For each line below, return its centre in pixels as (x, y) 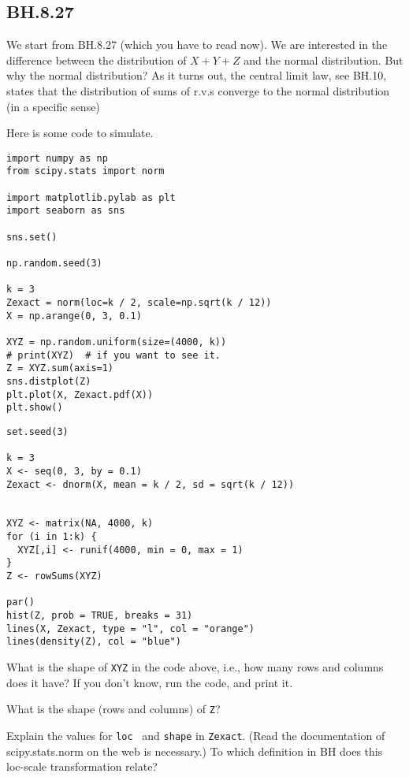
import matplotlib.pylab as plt (91, 197)
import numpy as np (57, 158)
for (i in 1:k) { (52, 537)
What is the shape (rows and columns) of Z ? (113, 709)
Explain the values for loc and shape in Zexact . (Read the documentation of (196, 735)
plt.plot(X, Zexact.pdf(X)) (80, 394)
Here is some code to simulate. (80, 133)
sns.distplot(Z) (49, 381)
